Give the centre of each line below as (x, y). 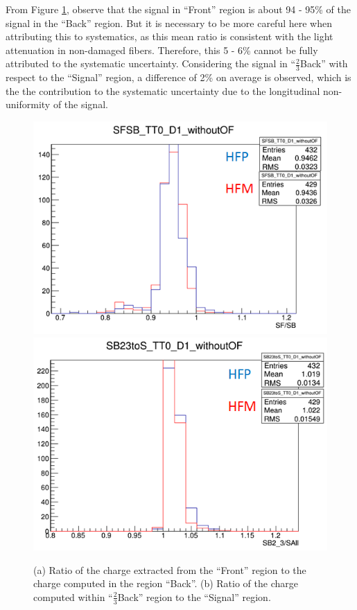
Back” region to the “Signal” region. (194, 596)
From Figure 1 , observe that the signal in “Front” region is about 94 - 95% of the (178, 9)
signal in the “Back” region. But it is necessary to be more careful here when (169, 23)
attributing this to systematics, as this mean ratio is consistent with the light (169, 36)
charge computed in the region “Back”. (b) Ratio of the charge (166, 583)
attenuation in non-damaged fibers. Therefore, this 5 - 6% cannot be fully (162, 50)
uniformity (28, 104)
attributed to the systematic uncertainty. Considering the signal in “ (151, 63)
